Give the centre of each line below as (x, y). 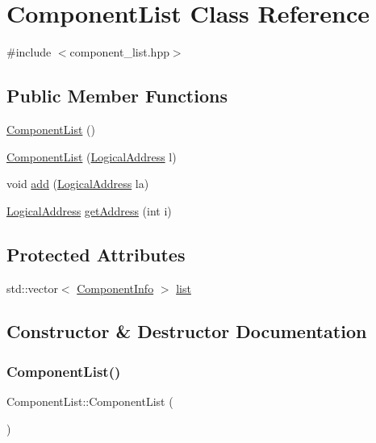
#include (29, 52)
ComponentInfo (115, 288)
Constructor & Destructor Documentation (187, 331)
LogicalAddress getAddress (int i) (89, 210)
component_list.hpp (119, 52)
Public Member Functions (117, 96)
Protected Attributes (96, 254)
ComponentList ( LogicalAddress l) (92, 156)
